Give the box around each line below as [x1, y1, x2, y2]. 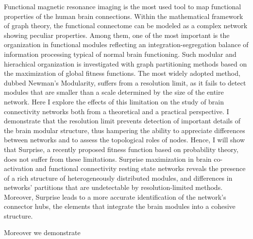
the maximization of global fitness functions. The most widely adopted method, [4, 68, 240, 78]
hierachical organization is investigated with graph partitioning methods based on [4, 58, 247, 68]
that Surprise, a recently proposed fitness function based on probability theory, [4, 144, 238, 154]
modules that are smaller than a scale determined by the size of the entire [4, 87, 224, 97]
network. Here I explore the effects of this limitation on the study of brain [4, 96, 224, 106]
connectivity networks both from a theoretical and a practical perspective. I [4, 106, 229, 116]
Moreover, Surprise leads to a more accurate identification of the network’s [4, 191, 226, 202]
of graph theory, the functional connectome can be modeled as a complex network [4, 20, 248, 31]
